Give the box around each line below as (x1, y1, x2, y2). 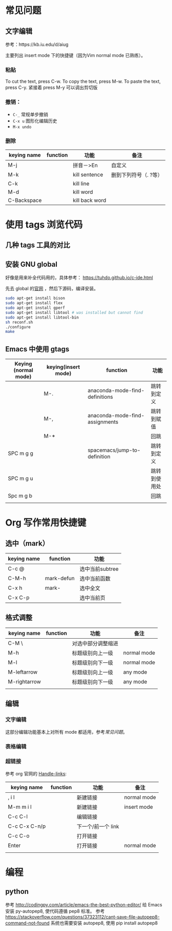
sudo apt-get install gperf (5, 305, 66, 311)
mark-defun (45, 575, 75, 582)
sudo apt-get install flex (5, 301, 63, 306)
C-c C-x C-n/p (8, 823, 46, 830)
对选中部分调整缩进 (72, 640, 119, 647)
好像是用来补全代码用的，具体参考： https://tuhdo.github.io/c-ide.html (5, 274, 154, 281)
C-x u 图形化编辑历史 (12, 118, 57, 124)
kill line (72, 180, 90, 187)
